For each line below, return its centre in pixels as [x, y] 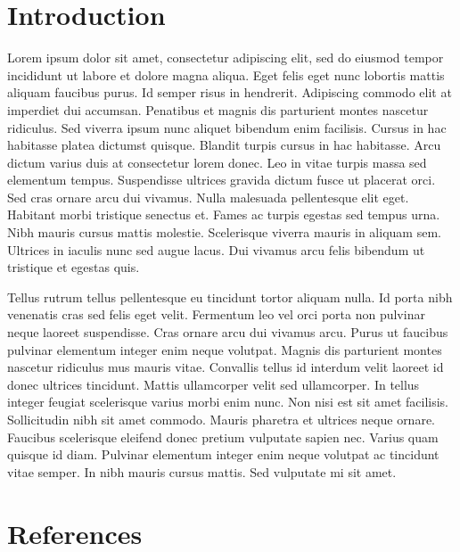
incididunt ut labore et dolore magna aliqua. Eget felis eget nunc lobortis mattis [226, 74]
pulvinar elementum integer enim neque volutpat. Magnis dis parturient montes [225, 349]
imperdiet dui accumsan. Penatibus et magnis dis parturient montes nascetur [218, 109]
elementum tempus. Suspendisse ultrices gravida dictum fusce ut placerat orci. [222, 180]
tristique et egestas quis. [74, 267]
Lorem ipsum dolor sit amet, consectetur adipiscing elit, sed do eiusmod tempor [226, 58]
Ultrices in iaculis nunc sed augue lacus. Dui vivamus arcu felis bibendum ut [216, 249]
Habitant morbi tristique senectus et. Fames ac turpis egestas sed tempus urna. [224, 214]
